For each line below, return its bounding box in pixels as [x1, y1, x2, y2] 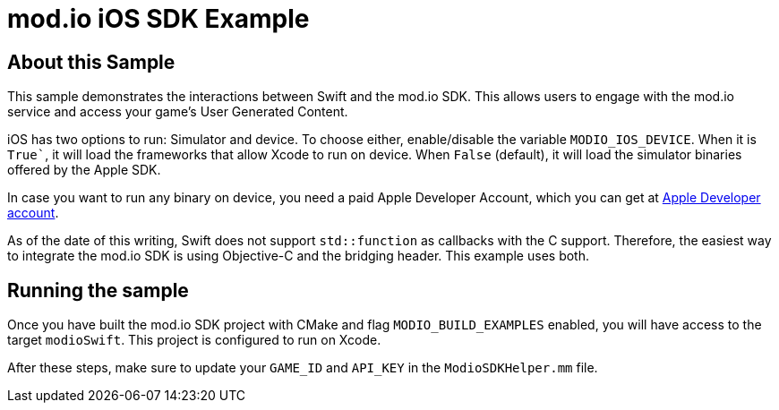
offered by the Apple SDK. [7, 162, 161, 178]
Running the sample [7, 278, 189, 302]
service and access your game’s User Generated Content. [7, 104, 348, 120]
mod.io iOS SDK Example [7, 4, 310, 34]
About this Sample [7, 50, 175, 73]
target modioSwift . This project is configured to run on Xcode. [7, 332, 381, 348]
